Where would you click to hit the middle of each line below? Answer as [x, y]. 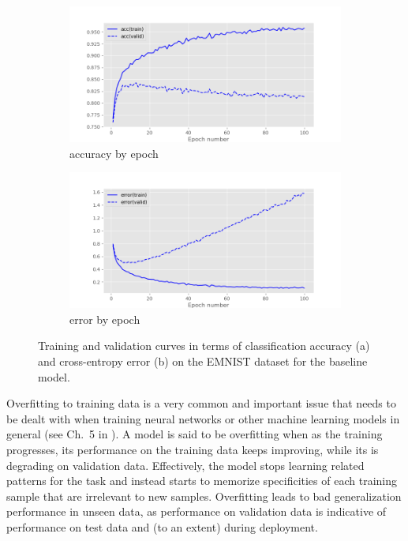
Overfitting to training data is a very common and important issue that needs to [201, 403]
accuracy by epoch [114, 153]
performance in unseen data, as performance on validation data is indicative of [197, 511]
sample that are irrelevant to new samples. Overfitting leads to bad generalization [204, 496]
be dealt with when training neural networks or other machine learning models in [203, 418]
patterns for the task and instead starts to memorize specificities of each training [202, 481]
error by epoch [105, 319]
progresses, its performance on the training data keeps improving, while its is [193, 449]
